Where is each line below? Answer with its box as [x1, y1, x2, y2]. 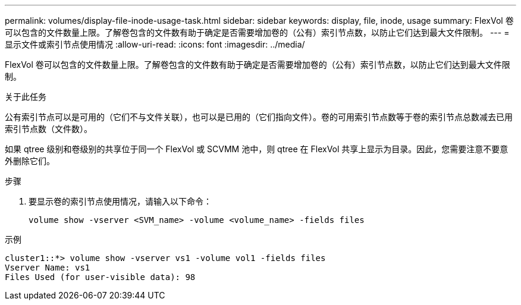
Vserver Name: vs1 [5, 263, 90, 272]
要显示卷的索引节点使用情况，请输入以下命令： [29, 196, 212, 206]
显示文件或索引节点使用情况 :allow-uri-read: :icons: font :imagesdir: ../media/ [5, 39, 305, 49]
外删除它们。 [5, 156, 55, 166]
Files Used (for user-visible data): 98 [5, 272, 196, 282]
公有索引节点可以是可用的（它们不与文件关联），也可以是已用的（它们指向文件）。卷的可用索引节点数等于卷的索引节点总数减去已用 [5, 112, 513, 122]
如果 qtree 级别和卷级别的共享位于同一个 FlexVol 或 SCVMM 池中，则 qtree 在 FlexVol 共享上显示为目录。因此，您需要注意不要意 [5, 144, 509, 154]
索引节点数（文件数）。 [5, 124, 92, 134]
